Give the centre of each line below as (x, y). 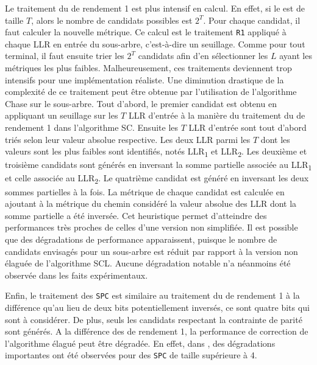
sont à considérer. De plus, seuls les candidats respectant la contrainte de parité (154, 319)
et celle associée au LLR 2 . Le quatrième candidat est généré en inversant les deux (157, 179)
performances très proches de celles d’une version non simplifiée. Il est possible (151, 227)
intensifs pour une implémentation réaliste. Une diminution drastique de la (144, 79)
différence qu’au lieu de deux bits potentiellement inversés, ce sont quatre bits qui (157, 307)
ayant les (296, 56)
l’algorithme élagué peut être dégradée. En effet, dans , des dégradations (140, 343)
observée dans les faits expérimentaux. (77, 275)
